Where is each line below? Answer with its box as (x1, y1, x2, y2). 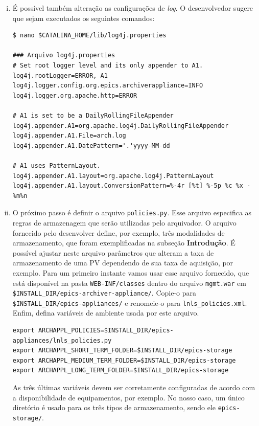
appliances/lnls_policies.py (12, 337, 112, 344)
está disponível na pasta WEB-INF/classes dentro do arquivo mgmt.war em (12, 277, 246, 288)
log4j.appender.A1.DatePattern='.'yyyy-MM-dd (12, 142, 170, 149)
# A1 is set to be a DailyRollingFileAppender (12, 111, 174, 119)
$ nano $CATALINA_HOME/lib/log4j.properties (12, 32, 167, 39)
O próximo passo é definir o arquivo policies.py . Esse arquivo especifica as (12, 207, 252, 218)
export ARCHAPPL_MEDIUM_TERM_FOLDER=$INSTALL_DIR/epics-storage (12, 356, 236, 364)
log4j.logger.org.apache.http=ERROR (12, 92, 137, 99)
